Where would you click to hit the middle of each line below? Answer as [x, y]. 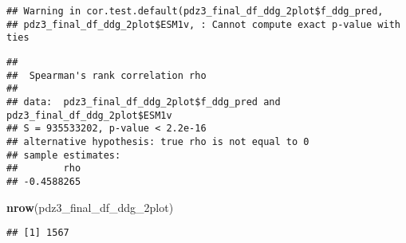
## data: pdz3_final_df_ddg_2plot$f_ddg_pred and [144, 102]
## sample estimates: [64, 155]
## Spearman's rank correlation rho [106, 75]
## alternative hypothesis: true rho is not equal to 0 [158, 141]
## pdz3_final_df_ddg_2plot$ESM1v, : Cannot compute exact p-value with [203, 24]
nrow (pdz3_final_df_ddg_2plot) [90, 207]
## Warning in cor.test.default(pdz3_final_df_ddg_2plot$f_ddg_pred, [195, 11]
